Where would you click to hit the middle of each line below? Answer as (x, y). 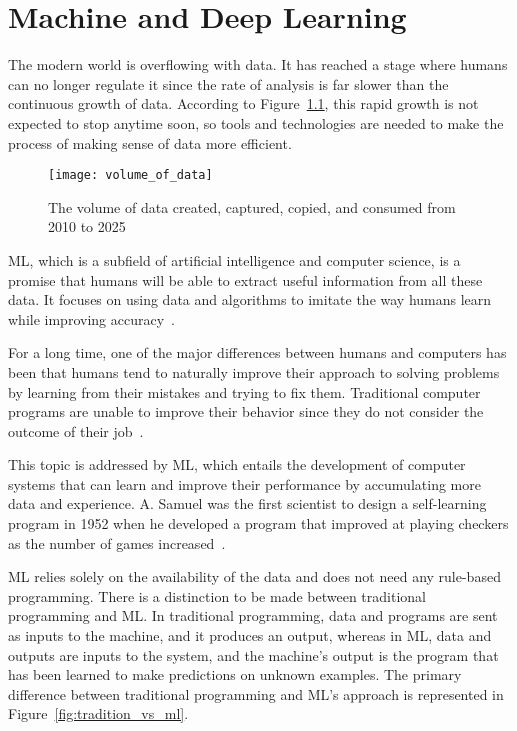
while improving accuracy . (91, 318)
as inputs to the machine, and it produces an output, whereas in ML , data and (250, 635)
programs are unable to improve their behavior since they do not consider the (246, 411)
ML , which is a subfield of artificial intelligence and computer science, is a (234, 259)
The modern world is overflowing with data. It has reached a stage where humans (258, 64)
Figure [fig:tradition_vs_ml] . (98, 713)
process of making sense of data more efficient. (150, 142)
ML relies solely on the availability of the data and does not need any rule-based (254, 576)
